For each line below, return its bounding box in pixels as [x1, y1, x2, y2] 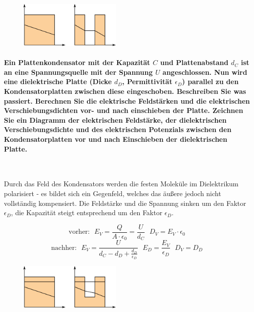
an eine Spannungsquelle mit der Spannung [4, 67, 153, 77]
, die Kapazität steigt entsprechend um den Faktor [11, 207, 163, 218]
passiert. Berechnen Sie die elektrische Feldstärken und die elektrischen [4, 95, 250, 106]
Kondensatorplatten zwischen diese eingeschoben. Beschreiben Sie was [4, 86, 246, 96]
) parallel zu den [182, 76, 239, 87]
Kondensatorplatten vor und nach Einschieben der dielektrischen [4, 134, 228, 144]
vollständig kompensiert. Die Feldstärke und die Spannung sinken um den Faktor [4, 198, 246, 208]
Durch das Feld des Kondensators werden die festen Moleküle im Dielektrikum [4, 178, 239, 189]
